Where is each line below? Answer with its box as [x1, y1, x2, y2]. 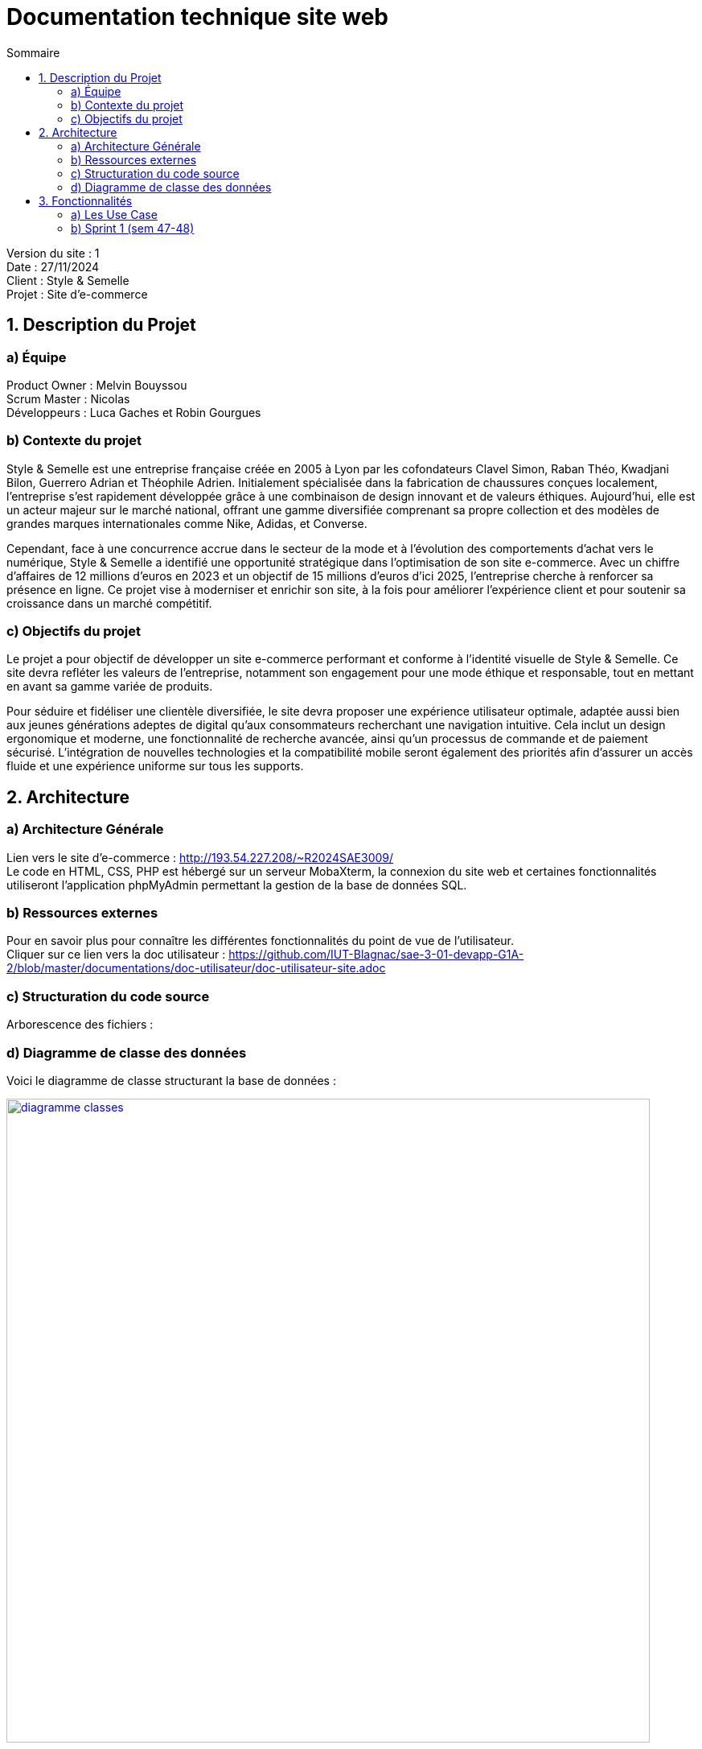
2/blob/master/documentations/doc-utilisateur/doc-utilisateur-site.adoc [6, 961, 386, 976]
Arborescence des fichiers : [6, 1017, 154, 1032]
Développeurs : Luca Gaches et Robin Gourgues [6, 405, 261, 419]
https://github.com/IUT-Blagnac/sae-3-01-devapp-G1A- [228, 947, 524, 962]
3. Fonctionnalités [39, 193, 133, 208]
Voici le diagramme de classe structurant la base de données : [6, 1073, 336, 1087]
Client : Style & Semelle [6, 273, 129, 287]
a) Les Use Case [71, 207, 158, 221]
